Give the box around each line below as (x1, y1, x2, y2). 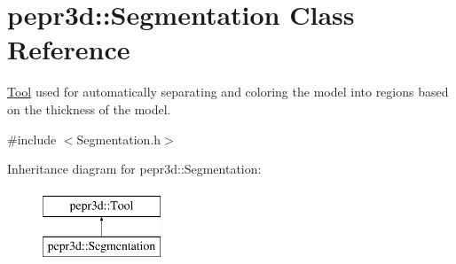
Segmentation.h (76, 129, 161, 148)
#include (7, 129, 57, 148)
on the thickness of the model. (7, 99, 171, 118)
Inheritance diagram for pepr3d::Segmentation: (7, 159, 262, 178)
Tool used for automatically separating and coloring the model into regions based (7, 82, 449, 101)
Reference (7, 31, 130, 67)
